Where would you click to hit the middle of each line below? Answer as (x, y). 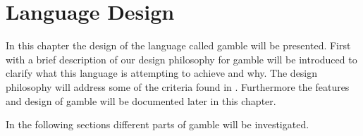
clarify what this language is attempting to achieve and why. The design (162, 73)
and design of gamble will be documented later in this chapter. (141, 100)
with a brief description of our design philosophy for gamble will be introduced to (181, 59)
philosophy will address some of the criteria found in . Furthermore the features (178, 86)
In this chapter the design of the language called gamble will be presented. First (178, 45)
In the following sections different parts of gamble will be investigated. (158, 124)
